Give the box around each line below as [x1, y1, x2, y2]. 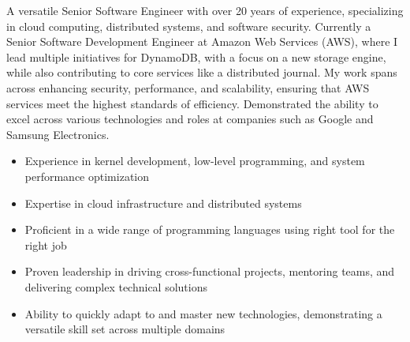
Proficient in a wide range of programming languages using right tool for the [24, 221, 395, 238]
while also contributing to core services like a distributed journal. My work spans [6, 64, 397, 81]
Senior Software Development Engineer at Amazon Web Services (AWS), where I [6, 33, 398, 50]
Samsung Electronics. [6, 126, 110, 142]
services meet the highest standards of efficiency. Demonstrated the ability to [6, 95, 378, 111]
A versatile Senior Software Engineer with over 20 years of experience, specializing [6, 2, 404, 18]
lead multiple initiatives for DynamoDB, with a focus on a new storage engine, [6, 48, 386, 65]
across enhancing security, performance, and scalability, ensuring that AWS [6, 79, 370, 96]
